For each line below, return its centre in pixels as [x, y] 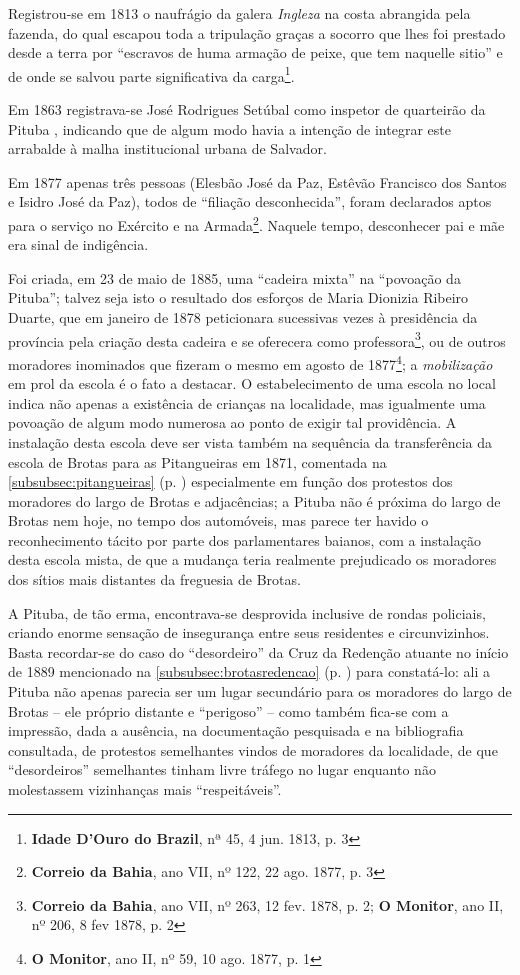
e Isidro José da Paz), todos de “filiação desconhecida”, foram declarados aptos [250, 201]
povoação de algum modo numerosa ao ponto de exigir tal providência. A [232, 422]
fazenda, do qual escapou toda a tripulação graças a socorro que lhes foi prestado [257, 32]
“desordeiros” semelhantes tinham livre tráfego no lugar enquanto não [222, 769]
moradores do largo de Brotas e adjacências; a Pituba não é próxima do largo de [254, 500]
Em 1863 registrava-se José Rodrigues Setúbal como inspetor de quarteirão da [247, 109]
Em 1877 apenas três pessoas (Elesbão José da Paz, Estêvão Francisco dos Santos [257, 181]
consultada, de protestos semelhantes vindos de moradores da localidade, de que [253, 749]
